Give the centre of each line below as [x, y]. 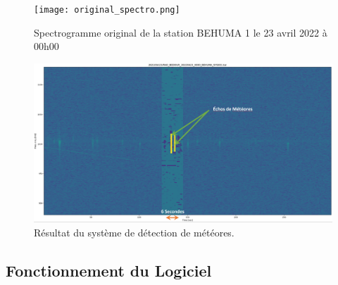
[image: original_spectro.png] [107, 10]
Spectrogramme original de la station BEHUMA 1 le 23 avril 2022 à [181, 32]
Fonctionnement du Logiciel [109, 270]
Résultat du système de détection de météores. [134, 232]
